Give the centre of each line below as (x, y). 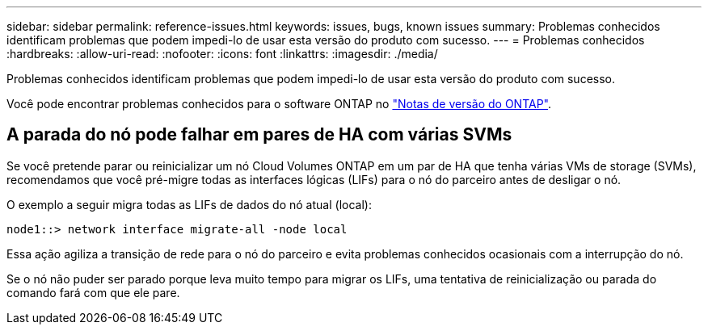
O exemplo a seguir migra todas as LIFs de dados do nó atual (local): (189, 204)
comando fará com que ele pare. (93, 292)
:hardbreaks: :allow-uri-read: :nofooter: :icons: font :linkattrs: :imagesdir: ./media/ (222, 54)
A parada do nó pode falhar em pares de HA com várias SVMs (259, 135)
